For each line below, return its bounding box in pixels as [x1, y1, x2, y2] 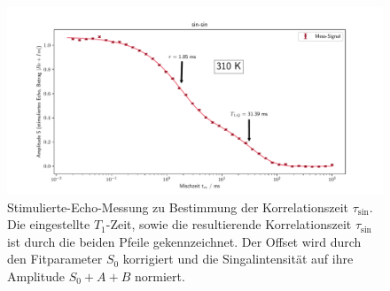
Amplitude [7, 266, 65, 285]
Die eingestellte [7, 215, 90, 234]
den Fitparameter [7, 249, 103, 268]
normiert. [134, 266, 185, 285]
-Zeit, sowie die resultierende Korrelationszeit [105, 215, 352, 234]
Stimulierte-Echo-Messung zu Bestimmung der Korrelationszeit [7, 197, 349, 216]
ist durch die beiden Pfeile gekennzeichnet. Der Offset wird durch [7, 232, 362, 250]
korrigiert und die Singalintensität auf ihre [122, 249, 354, 268]
